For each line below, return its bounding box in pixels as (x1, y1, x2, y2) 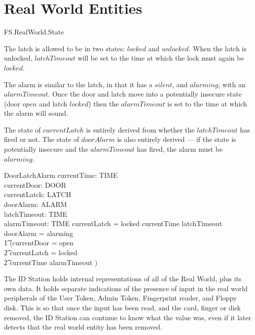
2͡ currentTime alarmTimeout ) (4, 257, 98, 267)
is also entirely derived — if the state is (117, 134, 236, 144)
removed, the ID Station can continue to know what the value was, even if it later (4, 312, 252, 322)
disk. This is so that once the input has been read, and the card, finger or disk (4, 302, 241, 312)
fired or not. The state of (4, 134, 79, 144)
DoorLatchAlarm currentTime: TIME (4, 170, 118, 180)
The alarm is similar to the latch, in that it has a (4, 79, 152, 89)
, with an (218, 79, 246, 89)
